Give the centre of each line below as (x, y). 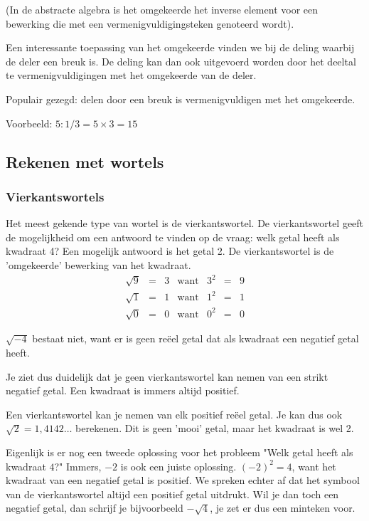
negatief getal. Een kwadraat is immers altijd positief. (123, 390)
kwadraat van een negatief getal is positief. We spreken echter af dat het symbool (183, 480)
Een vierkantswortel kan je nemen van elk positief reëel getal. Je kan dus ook (174, 414)
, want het (314, 466)
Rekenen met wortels (85, 161)
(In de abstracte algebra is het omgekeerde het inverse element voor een (162, 9)
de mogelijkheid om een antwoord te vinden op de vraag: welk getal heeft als (173, 237)
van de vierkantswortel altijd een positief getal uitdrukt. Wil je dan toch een (172, 494)
